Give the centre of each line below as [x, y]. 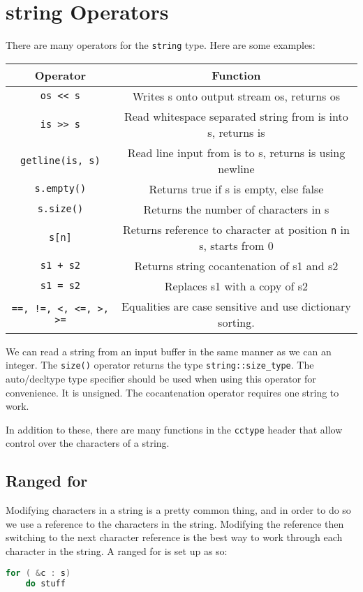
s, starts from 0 [236, 245]
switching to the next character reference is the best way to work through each [174, 537]
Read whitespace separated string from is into [236, 116]
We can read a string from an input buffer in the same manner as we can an [169, 351]
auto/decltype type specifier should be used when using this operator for [161, 379]
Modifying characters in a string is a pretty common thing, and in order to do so [178, 510]
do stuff [45, 583]
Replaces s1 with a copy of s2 [236, 286]
